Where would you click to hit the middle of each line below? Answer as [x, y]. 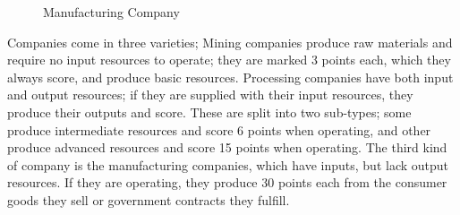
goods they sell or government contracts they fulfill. [149, 199]
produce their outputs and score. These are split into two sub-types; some [209, 112]
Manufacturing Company [111, 12]
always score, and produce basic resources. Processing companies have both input [230, 77]
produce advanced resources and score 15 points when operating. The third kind [227, 147]
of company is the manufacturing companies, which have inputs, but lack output [228, 164]
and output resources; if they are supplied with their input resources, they [210, 95]
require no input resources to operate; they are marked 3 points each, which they [229, 60]
